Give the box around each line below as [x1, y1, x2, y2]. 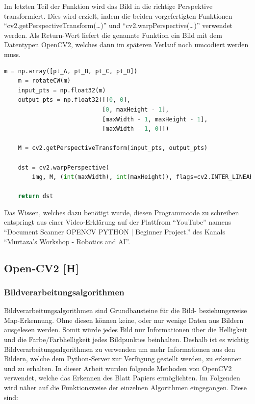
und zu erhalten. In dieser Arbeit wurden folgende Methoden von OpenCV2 [4, 363, 232, 373]
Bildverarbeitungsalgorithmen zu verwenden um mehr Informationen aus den [4, 344, 235, 354]
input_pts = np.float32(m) [18, 87, 106, 94]
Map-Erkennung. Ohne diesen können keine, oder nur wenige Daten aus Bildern [4, 315, 244, 325]
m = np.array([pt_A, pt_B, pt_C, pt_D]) [4, 67, 138, 75]
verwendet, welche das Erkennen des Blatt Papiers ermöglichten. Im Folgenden [4, 373, 240, 383]
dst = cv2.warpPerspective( [18, 164, 109, 171]
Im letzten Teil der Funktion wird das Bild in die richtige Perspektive [4, 1, 213, 11]
